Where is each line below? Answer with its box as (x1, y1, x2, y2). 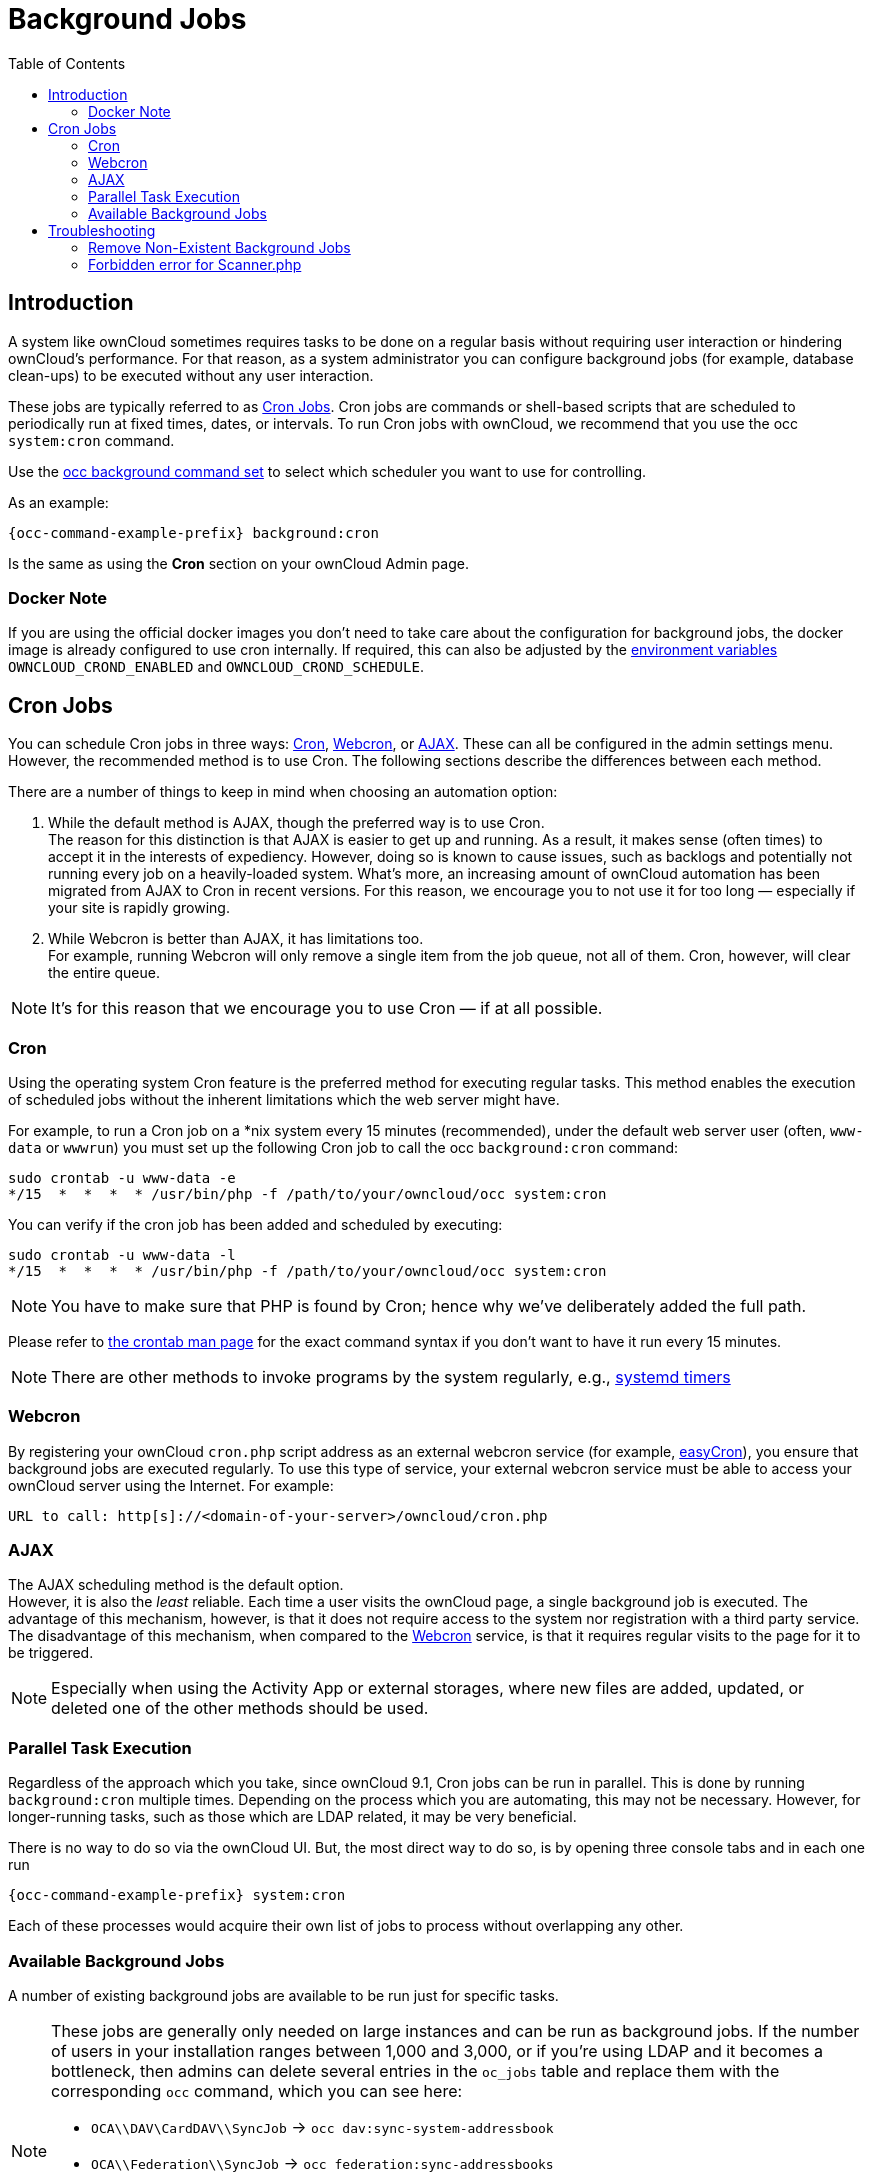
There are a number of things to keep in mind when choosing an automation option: (8, 783, 558, 801)
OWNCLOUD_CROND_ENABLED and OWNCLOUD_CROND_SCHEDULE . (8, 658, 424, 676)
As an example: (8, 493, 109, 511)
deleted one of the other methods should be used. (51, 1698, 429, 1719)
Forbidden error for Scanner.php (88, 255, 302, 273)
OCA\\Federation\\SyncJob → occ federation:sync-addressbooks (91, 2152, 554, 2173)
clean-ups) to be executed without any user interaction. (8, 366, 374, 384)
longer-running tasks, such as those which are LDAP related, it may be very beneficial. (8, 1808, 577, 1826)
